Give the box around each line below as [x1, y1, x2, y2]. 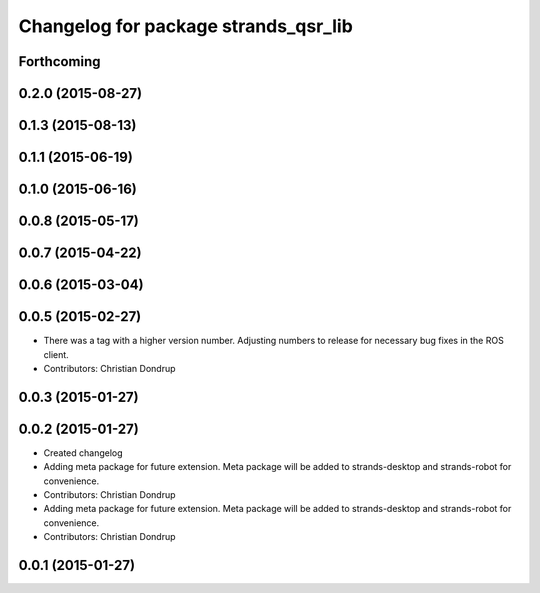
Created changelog [43, 446, 124, 459]
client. [43, 348, 69, 360]
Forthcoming [18, 53, 101, 70]
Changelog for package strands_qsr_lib [18, 15, 354, 37]
